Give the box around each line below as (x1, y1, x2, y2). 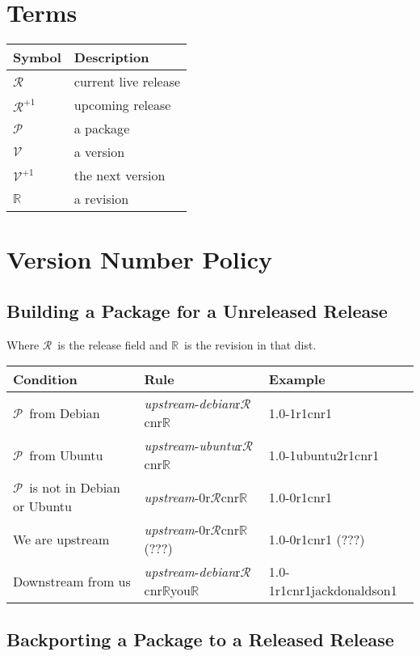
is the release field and (57, 336, 168, 353)
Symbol (13, 48, 61, 67)
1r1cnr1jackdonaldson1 (268, 581, 397, 600)
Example (268, 370, 325, 389)
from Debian (29, 403, 100, 422)
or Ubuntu (13, 497, 72, 516)
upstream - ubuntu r (144, 436, 243, 455)
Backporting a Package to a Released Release (6, 626, 394, 651)
